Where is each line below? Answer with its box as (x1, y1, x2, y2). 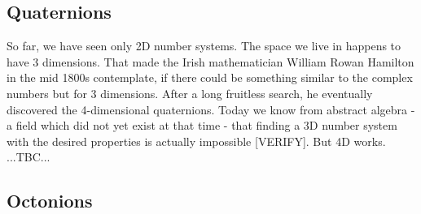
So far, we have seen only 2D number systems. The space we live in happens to (7, 37, 401, 54)
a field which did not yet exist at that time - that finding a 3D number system (7, 117, 397, 134)
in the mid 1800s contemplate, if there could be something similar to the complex (7, 69, 413, 86)
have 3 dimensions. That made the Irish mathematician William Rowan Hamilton (7, 53, 414, 70)
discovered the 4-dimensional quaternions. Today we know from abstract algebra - (7, 101, 415, 118)
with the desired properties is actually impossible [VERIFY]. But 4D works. (7, 132, 386, 149)
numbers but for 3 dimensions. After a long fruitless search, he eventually (7, 84, 373, 101)
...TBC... (7, 148, 50, 165)
